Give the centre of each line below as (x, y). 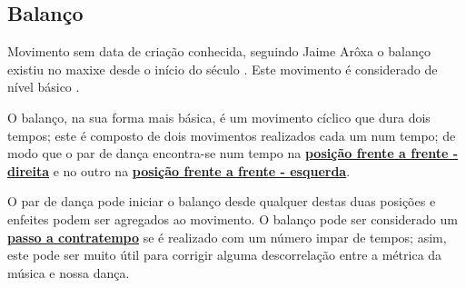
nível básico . (44, 87)
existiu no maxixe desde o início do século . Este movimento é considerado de (223, 69)
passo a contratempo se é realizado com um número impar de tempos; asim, (227, 237)
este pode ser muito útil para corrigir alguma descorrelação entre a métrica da (225, 255)
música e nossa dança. (69, 272)
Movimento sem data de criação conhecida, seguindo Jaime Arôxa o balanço (219, 51)
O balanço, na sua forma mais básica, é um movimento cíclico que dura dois (219, 117)
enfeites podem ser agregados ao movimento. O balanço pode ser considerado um (233, 218)
